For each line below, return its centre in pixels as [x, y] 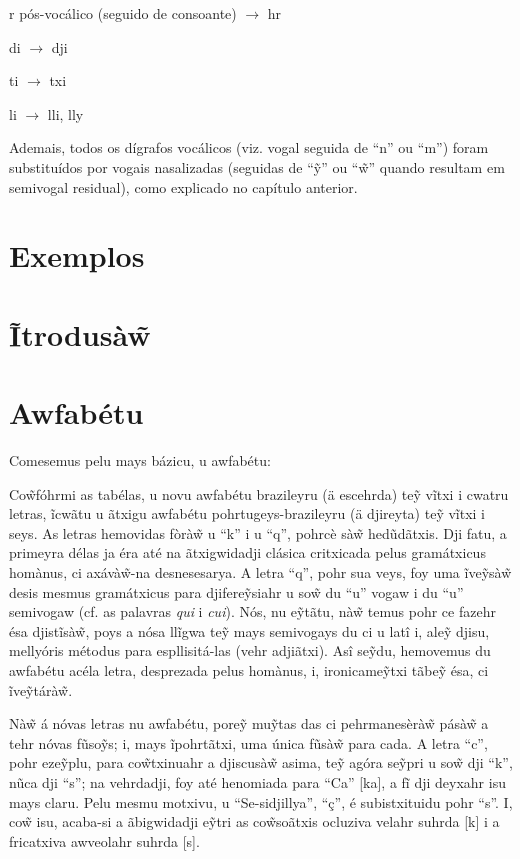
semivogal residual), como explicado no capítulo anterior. [183, 186]
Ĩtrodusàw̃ [80, 333]
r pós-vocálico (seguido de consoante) [123, 13]
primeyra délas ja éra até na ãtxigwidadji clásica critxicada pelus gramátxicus [247, 552]
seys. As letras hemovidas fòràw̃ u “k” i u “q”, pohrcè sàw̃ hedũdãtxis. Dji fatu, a [258, 532]
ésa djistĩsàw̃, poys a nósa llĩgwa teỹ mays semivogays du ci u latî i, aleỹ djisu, [249, 630]
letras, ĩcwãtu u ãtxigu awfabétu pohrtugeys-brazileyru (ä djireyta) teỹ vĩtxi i [247, 513]
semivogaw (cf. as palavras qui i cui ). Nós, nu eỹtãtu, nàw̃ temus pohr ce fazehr [252, 611]
